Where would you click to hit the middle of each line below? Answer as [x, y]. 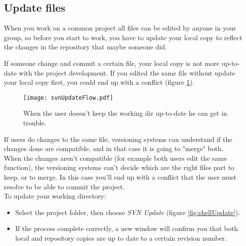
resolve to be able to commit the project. [65, 186]
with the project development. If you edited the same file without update [127, 72]
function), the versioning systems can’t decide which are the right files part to [119, 167]
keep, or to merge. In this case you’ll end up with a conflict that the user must [120, 177]
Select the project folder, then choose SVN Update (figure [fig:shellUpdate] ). [128, 212]
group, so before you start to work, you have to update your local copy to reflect [123, 37]
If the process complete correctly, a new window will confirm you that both [127, 228]
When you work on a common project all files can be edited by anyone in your [120, 28]
